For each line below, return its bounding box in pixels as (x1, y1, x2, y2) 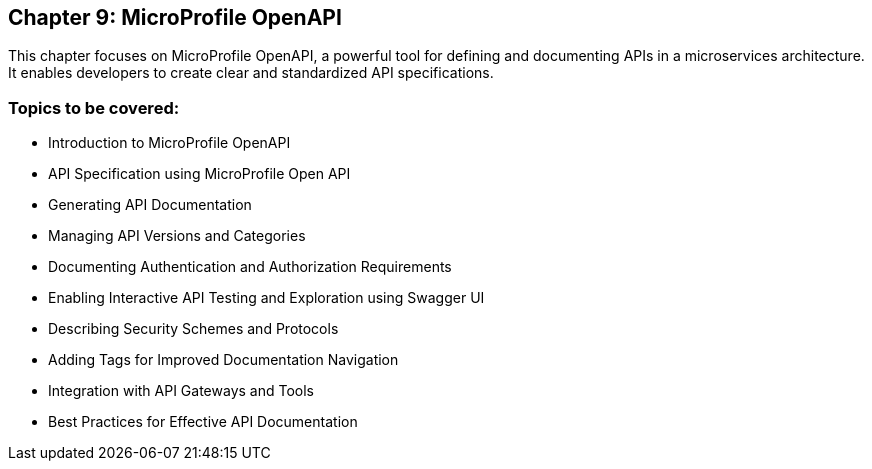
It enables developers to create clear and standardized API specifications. (8, 64, 494, 82)
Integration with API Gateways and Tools (48, 382, 314, 400)
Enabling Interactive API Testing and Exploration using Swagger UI (48, 289, 485, 307)
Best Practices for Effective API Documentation (48, 413, 358, 431)
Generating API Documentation (48, 196, 252, 214)
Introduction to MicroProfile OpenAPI (48, 134, 291, 152)
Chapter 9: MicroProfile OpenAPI (8, 5, 342, 30)
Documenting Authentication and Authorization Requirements (48, 258, 452, 276)
